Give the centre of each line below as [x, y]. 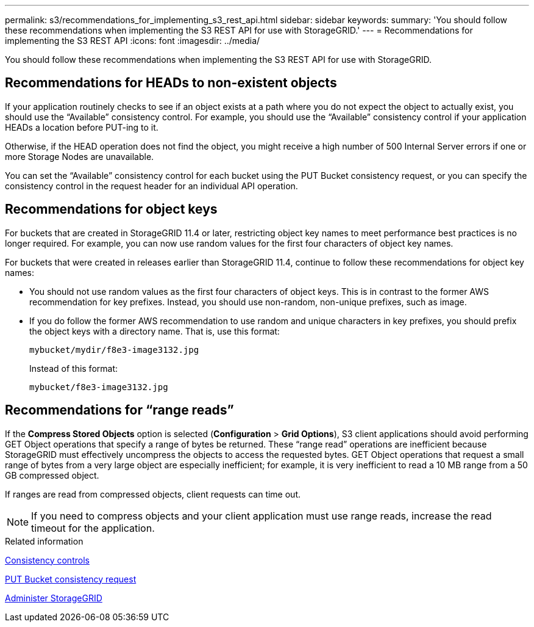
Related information [44, 541]
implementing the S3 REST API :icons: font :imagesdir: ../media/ [133, 41]
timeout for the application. [93, 528]
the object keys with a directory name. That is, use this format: [155, 331]
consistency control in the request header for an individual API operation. [151, 186]
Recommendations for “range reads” [119, 410]
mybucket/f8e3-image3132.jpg [99, 387]
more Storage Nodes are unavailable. [80, 156]
